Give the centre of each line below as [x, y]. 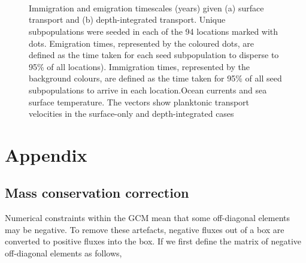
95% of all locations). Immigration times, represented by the [139, 66]
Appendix [46, 154]
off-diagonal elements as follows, [63, 253]
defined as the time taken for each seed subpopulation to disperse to [154, 55]
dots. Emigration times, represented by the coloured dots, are [141, 43]
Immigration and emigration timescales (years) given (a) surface [146, 7]
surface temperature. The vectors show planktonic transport [139, 102]
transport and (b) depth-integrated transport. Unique [127, 19]
